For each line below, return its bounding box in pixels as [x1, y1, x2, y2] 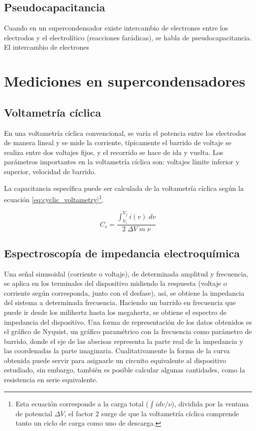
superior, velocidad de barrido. [4, 166, 96, 176]
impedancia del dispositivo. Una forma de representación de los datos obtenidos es [4, 316, 252, 327]
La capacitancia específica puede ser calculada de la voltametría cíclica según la [4, 183, 244, 193]
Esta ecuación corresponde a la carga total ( [15, 398, 149, 408]
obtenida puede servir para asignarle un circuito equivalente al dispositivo [4, 355, 226, 365]
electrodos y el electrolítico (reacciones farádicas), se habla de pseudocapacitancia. [4, 32, 252, 42]
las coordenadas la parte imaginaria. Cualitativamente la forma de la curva [4, 345, 230, 356]
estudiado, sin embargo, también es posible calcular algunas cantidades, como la [4, 365, 245, 375]
